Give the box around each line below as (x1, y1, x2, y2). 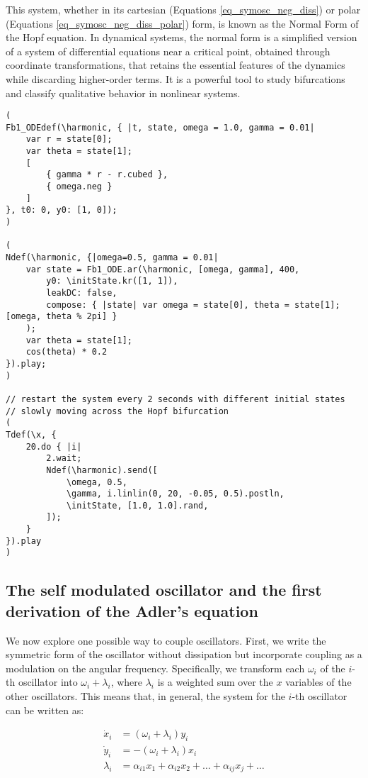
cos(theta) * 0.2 (25, 347, 108, 357)
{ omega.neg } (46, 182, 113, 192)
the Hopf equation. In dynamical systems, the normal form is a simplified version (6, 30, 357, 45)
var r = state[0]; (25, 134, 113, 145)
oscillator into (18, 674, 78, 689)
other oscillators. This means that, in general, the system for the (6, 689, 285, 704)
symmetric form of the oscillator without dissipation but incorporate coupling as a (6, 647, 362, 662)
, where (110, 674, 143, 689)
